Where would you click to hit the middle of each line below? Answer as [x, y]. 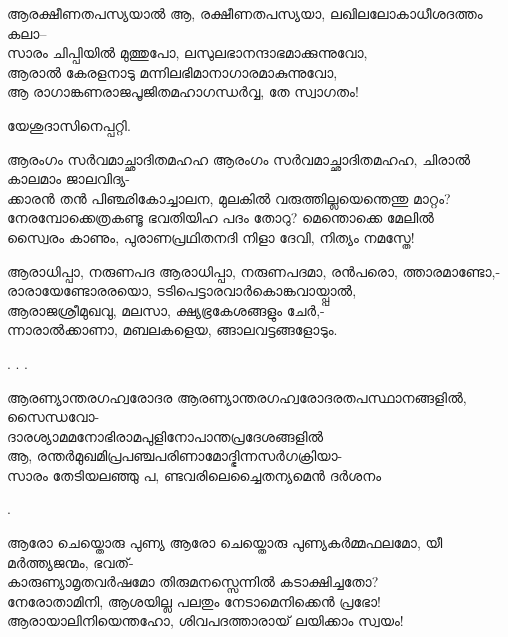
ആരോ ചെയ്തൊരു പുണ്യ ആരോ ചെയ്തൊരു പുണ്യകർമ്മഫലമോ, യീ [225, 542]
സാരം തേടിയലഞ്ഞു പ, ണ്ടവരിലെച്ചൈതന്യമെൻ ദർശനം [194, 474]
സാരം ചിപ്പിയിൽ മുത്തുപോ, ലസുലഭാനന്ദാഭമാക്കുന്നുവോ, [187, 52]
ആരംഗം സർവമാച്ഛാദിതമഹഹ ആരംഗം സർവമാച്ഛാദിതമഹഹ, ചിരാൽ [239, 158]
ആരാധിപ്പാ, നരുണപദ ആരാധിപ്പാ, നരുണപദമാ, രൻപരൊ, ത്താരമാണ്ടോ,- [254, 270]
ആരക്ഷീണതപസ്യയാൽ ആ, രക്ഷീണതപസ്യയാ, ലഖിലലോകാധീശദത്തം [245, 13]
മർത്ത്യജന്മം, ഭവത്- [70, 561]
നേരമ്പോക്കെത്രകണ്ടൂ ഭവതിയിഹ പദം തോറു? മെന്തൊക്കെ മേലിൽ [220, 217]
